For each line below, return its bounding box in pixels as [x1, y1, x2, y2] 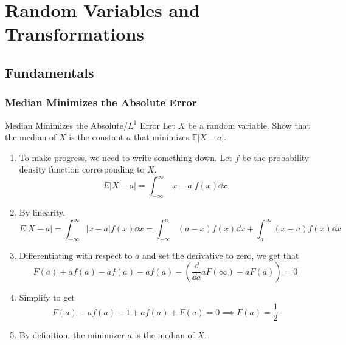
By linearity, [19, 206, 66, 219]
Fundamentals [5, 63, 94, 81]
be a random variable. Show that [187, 118, 311, 131]
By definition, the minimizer [19, 329, 125, 341]
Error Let [139, 118, 175, 131]
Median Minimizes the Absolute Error [5, 95, 197, 110]
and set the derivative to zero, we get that [142, 249, 299, 262]
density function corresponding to [19, 163, 145, 176]
